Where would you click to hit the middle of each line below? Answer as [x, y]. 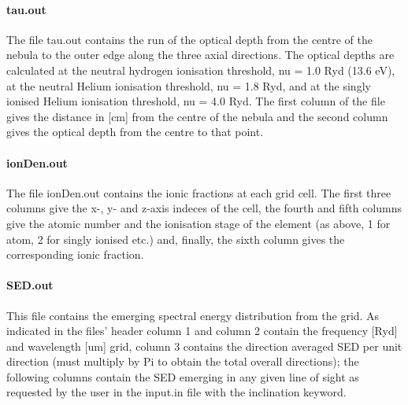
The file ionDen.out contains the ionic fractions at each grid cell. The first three [199, 192]
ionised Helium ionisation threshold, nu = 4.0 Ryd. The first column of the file [196, 101]
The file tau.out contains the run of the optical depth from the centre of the [189, 39]
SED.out [30, 285]
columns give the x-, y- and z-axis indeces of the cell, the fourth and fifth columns [204, 208]
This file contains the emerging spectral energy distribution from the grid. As [193, 315]
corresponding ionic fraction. [75, 254]
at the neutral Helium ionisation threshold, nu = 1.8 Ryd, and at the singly [189, 85]
